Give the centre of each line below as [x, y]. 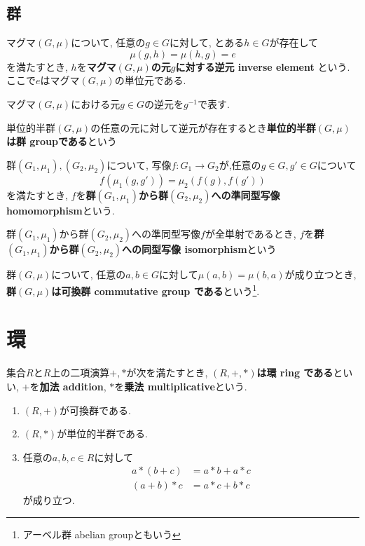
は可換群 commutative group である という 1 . [156, 289]
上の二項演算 [80, 373]
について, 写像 [139, 164]
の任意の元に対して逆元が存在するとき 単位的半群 [203, 127]
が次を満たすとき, [167, 373]
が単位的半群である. [102, 434]
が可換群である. [95, 410]
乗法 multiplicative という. [186, 386]
